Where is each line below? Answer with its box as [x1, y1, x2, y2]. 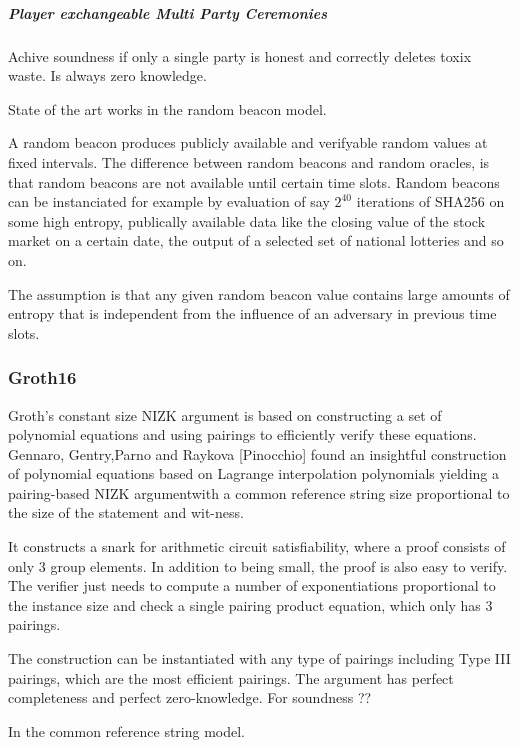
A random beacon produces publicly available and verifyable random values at [8, 132, 488, 153]
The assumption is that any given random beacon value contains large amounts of [8, 283, 510, 304]
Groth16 [8, 365, 77, 390]
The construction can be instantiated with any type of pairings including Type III [8, 648, 511, 669]
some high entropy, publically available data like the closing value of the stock [8, 210, 486, 231]
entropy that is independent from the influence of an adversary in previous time [8, 303, 497, 324]
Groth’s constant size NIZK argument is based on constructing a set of [8, 404, 442, 425]
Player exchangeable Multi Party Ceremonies [8, 2, 328, 23]
